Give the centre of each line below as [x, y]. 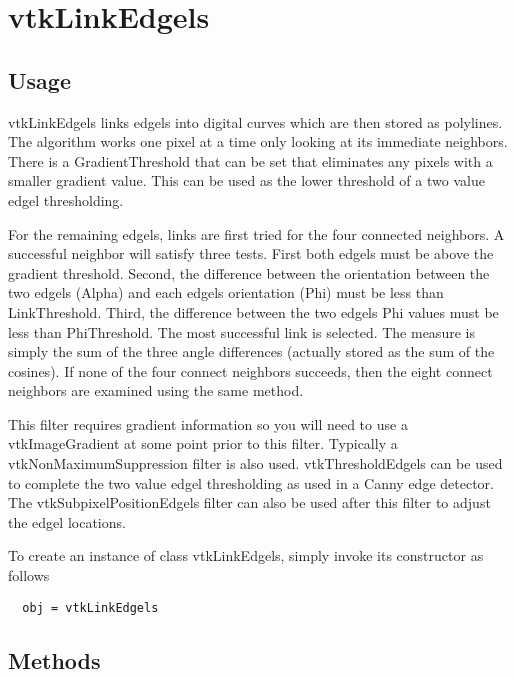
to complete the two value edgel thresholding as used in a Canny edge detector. [251, 482]
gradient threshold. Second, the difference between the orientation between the [249, 272]
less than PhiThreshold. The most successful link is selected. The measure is [241, 331]
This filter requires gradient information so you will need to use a [208, 423]
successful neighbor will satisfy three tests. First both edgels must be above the [251, 253]
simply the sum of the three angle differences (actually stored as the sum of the [251, 351]
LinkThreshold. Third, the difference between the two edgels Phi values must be [253, 311]
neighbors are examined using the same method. [156, 390]
